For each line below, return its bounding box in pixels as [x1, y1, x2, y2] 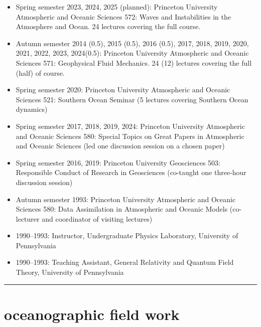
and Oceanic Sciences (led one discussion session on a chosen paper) [16, 140, 225, 151]
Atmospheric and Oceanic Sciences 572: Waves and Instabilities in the [16, 11, 231, 22]
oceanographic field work [4, 303, 180, 324]
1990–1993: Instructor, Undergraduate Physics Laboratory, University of [16, 230, 238, 241]
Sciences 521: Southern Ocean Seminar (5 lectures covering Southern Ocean [16, 94, 248, 104]
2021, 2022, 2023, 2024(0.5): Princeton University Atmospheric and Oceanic [16, 48, 249, 58]
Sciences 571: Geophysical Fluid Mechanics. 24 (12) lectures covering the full [16, 57, 252, 68]
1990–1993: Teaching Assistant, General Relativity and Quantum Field [16, 257, 234, 267]
